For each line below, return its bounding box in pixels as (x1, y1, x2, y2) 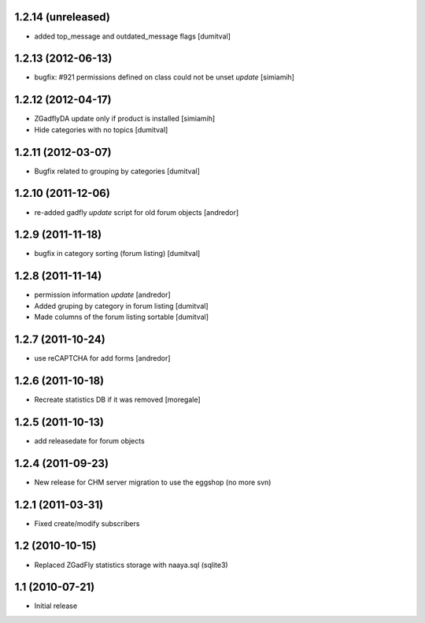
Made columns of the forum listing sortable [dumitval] (34, 312, 209, 322)
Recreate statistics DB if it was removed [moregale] (34, 395, 201, 404)
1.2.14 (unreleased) (14, 10, 110, 24)
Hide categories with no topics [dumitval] (34, 124, 168, 134)
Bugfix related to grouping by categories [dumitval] (34, 166, 201, 176)
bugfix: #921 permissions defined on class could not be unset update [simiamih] (34, 72, 295, 82)
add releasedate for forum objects (34, 436, 145, 445)
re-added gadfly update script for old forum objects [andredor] (34, 207, 239, 217)
